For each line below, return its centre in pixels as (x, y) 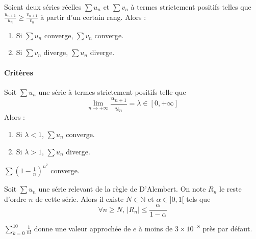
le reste (231, 189)
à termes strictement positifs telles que (191, 7)
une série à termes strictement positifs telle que (112, 91)
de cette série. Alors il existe (80, 198)
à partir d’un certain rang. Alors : (93, 17)
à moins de (156, 229)
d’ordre (15, 198)
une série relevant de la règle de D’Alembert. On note (122, 189)
